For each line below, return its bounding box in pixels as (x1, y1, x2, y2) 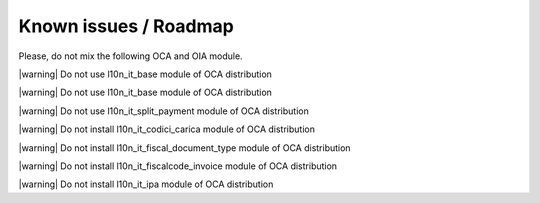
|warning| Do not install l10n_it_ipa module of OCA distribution (18, 178, 274, 190)
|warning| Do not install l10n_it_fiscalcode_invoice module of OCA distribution (18, 160, 338, 172)
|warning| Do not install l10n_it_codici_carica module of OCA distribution (18, 123, 315, 135)
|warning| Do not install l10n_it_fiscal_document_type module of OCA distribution (18, 141, 351, 154)
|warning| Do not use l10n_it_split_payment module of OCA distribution (18, 105, 309, 117)
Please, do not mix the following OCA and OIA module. (18, 50, 244, 62)
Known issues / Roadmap (18, 15, 234, 37)
